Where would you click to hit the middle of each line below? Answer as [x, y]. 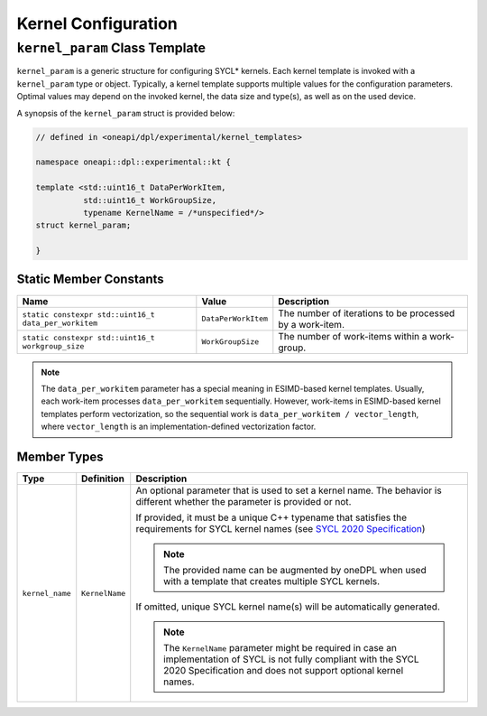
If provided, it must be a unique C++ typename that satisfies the [271, 517]
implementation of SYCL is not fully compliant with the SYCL [291, 659]
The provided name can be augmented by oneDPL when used [295, 571]
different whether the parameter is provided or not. [243, 502]
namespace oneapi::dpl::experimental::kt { [133, 162]
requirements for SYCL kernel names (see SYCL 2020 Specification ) [280, 529]
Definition [103, 479]
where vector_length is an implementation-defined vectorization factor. [179, 427]
